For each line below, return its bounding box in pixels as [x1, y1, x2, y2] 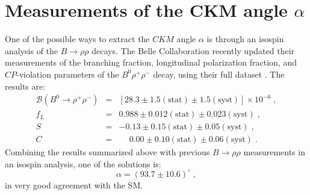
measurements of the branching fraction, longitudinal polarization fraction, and [5, 56, 297, 69]
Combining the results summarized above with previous [5, 146, 210, 158]
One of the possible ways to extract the [5, 32, 150, 45]
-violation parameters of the [16, 67, 119, 80]
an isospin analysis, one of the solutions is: [5, 157, 161, 170]
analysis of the [5, 44, 58, 57]
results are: [5, 79, 46, 92]
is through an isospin [206, 32, 284, 45]
